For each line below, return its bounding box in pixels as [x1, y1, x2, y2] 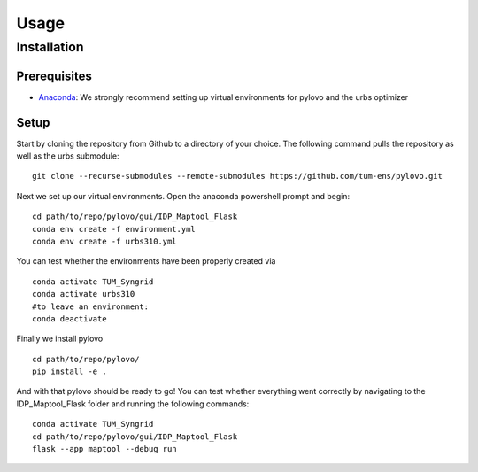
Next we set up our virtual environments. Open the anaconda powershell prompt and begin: [16, 190, 350, 201]
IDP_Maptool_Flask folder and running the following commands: [16, 398, 250, 409]
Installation [16, 39, 84, 55]
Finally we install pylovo [16, 333, 104, 344]
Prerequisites [16, 68, 92, 83]
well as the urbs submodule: [16, 151, 119, 161]
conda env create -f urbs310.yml [32, 236, 177, 246]
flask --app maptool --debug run [32, 444, 177, 454]
